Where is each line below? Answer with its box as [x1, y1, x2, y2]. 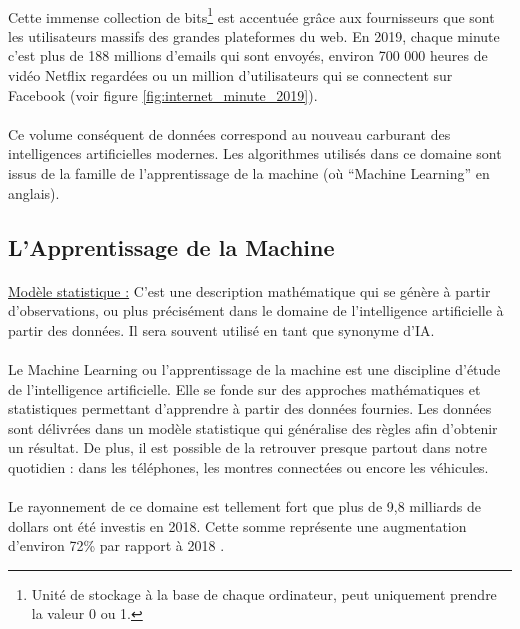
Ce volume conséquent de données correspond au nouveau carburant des [8, 123, 451, 144]
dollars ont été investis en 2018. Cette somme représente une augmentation [8, 515, 467, 536]
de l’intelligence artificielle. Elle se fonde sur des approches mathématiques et [8, 378, 481, 399]
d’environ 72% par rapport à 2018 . [8, 535, 225, 556]
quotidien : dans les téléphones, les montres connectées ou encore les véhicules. [8, 456, 489, 477]
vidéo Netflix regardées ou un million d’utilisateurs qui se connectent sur [8, 65, 453, 86]
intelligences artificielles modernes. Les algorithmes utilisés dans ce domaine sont [8, 143, 502, 164]
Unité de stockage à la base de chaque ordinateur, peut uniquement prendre [31, 583, 497, 604]
